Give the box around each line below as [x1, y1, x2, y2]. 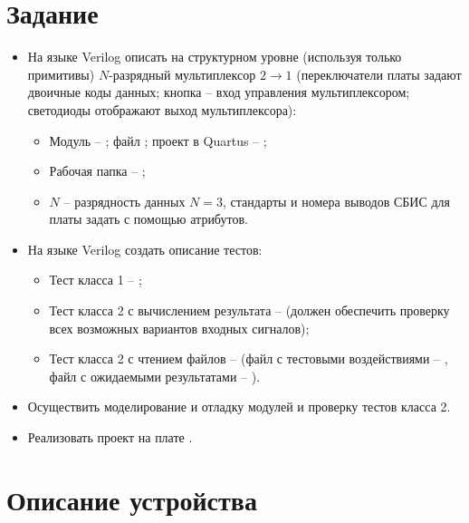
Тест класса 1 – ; [49, 270, 142, 289]
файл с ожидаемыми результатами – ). [49, 366, 261, 385]
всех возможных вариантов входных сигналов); [49, 318, 310, 337]
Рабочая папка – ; [49, 161, 146, 180]
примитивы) [27, 64, 95, 83]
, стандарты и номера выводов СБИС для [223, 191, 450, 210]
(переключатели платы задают [296, 64, 462, 83]
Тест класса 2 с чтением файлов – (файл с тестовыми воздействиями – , [49, 349, 448, 368]
